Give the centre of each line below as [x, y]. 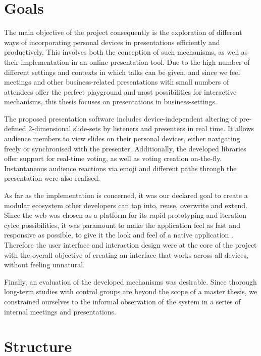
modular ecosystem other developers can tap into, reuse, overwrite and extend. [126, 205]
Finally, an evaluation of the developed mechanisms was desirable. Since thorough [130, 281]
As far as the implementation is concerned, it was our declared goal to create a [126, 195]
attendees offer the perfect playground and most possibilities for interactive [120, 91]
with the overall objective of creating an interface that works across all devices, [126, 254]
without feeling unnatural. [44, 265]
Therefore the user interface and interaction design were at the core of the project [130, 245]
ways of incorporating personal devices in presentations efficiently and [112, 42]
